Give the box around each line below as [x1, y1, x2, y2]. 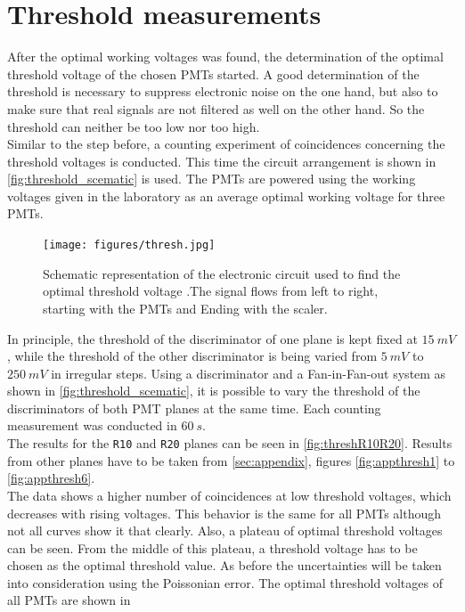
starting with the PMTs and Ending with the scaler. [43, 298, 328, 317]
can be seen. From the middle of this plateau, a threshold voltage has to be [7, 538, 418, 557]
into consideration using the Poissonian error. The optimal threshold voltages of [7, 573, 443, 592]
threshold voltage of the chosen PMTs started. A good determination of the [7, 64, 420, 83]
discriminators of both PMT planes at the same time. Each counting [7, 398, 381, 417]
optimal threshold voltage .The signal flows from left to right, [43, 282, 379, 300]
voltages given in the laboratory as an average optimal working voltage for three [7, 186, 445, 205]
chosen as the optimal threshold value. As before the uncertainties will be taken [7, 556, 442, 575]
